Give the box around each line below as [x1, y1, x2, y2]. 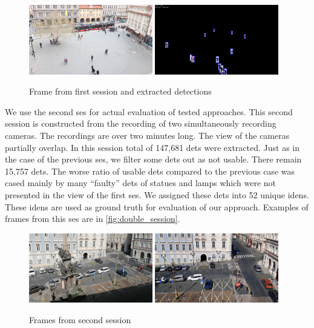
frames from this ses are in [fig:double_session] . [5, 212, 180, 225]
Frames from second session [29, 313, 131, 326]
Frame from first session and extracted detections [29, 85, 212, 98]
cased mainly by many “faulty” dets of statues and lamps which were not [5, 176, 276, 189]
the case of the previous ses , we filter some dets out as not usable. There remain [5, 153, 302, 166]
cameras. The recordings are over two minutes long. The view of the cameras [5, 129, 290, 142]
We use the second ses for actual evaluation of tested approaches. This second [5, 105, 293, 118]
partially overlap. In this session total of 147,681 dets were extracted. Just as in [5, 141, 299, 153]
